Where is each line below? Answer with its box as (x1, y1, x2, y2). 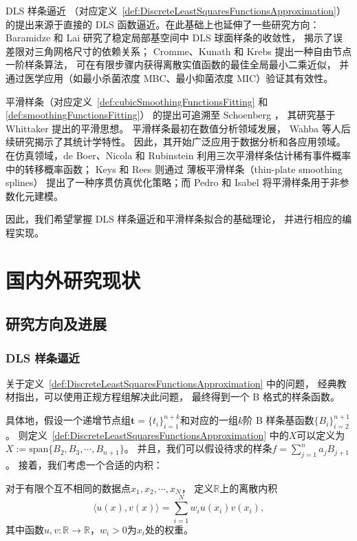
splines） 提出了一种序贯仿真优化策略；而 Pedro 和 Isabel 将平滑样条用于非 (6, 175, 340, 190)
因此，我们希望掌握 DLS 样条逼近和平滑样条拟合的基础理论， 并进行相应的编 (6, 212, 352, 226)
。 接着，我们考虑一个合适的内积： (6, 458, 163, 472)
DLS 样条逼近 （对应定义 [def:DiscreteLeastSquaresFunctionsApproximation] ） (6, 3, 346, 17)
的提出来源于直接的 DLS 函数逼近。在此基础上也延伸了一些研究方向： (6, 17, 320, 31)
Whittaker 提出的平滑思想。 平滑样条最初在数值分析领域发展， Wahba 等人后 (6, 121, 351, 135)
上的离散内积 (219, 480, 278, 495)
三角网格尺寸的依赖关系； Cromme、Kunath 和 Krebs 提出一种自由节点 (34, 43, 352, 58)
